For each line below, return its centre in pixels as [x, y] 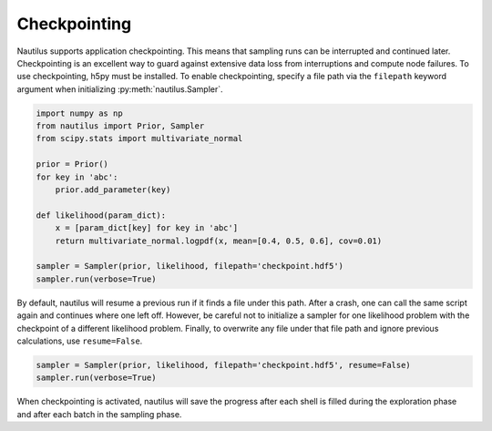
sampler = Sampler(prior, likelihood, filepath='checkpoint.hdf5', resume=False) [224, 365]
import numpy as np [79, 113]
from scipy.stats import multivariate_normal [139, 139]
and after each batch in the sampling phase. [99, 414]
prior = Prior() [72, 164]
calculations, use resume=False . [80, 341]
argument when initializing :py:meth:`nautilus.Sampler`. [120, 89]
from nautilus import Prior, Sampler [120, 126]
